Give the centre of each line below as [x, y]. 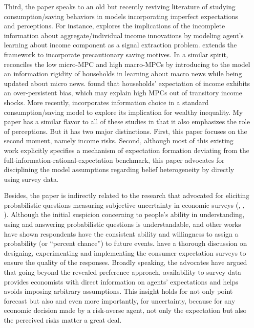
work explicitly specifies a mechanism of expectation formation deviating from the [127, 150]
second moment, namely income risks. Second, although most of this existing [119, 141]
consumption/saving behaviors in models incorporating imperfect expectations [121, 16]
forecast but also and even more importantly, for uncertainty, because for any [120, 300]
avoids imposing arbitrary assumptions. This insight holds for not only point [118, 291]
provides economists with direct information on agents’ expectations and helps [121, 281]
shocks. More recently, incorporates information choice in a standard [106, 102]
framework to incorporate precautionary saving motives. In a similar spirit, [116, 54]
